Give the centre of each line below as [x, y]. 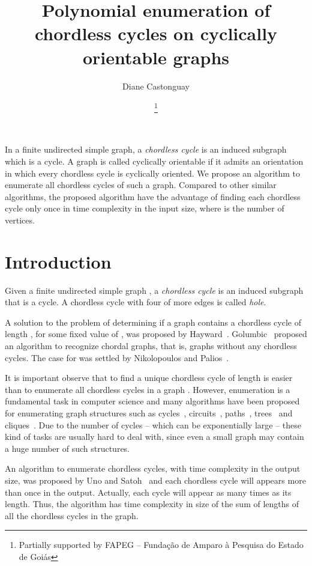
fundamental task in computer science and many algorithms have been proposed [152, 401]
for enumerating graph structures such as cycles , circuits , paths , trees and [149, 413]
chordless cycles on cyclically [156, 33]
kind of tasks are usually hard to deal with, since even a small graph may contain [154, 437]
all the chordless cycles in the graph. [72, 515]
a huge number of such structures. [67, 448]
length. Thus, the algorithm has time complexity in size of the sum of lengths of [152, 504]
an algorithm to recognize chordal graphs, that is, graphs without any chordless [151, 346]
